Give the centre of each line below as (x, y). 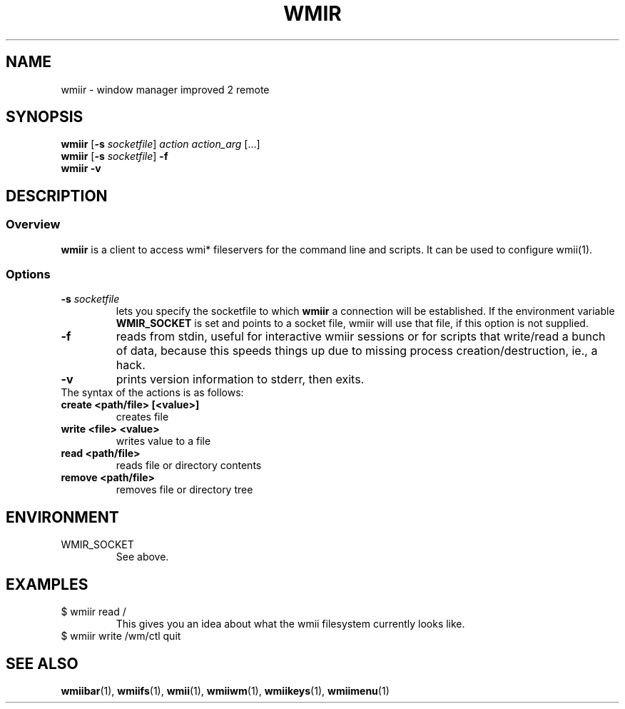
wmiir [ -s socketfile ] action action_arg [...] (161, 144)
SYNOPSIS (45, 117)
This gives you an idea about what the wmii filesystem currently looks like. (290, 624)
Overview (33, 225)
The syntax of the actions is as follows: (152, 393)
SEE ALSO (42, 663)
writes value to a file (163, 441)
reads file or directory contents (189, 466)
